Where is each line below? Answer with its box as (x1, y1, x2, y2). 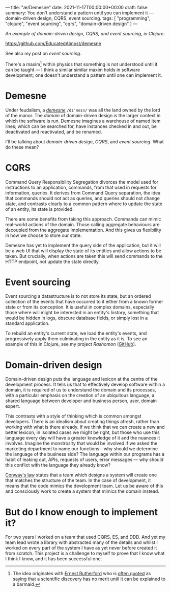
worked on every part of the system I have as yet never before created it (5, 545, 157, 551)
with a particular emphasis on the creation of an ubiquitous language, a (5, 392, 155, 399)
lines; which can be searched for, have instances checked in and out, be (5, 123, 157, 129)
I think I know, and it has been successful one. (5, 556, 102, 562)
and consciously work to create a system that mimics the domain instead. (5, 488, 159, 494)
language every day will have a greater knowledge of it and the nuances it (5, 435, 160, 441)
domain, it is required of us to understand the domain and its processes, (5, 387, 156, 393)
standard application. (5, 320, 50, 326)
